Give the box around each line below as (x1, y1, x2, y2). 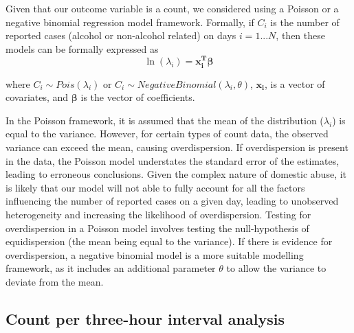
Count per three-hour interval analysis (5, 308, 285, 329)
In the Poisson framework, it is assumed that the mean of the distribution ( (5, 113, 324, 127)
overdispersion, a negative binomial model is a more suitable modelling (5, 247, 304, 262)
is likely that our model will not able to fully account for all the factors (5, 180, 305, 194)
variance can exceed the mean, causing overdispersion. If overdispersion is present (5, 139, 349, 154)
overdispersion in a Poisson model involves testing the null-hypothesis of (5, 220, 309, 235)
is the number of (270, 14, 340, 29)
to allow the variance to (226, 261, 327, 275)
